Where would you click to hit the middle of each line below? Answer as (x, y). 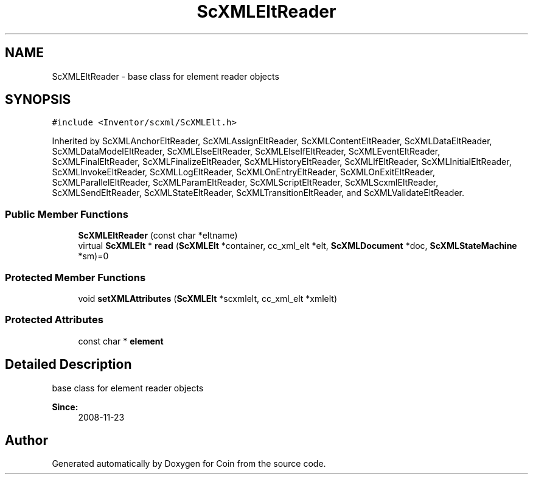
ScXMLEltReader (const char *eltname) (158, 236)
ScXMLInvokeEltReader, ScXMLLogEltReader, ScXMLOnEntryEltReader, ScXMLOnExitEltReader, (243, 172)
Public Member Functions (67, 214)
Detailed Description (68, 365)
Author (26, 440)
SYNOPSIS (38, 100)
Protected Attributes (54, 320)
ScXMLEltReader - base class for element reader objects (165, 76)
